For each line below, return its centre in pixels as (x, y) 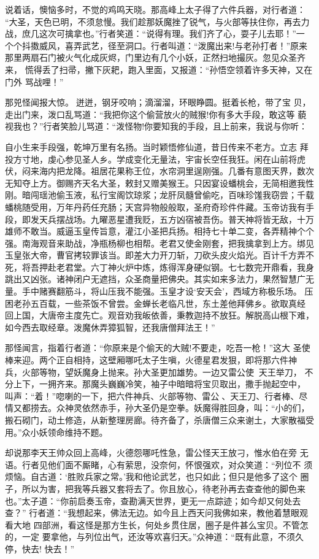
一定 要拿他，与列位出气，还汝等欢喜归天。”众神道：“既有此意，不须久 (163, 537)
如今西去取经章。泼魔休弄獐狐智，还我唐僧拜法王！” (110, 327)
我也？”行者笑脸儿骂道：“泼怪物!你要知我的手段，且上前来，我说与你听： (160, 126)
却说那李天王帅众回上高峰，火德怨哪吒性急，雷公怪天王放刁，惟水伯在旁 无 (157, 453)
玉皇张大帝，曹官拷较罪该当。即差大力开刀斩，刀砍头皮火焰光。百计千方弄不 (159, 255)
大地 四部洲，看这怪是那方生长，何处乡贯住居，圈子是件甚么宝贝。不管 (156, 524)
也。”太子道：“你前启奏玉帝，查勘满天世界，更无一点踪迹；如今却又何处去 (153, 500)
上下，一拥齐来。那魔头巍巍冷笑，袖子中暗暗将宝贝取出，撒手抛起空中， (159, 384)
